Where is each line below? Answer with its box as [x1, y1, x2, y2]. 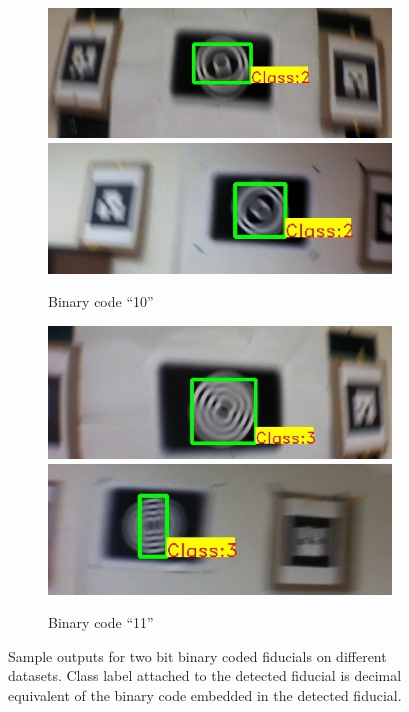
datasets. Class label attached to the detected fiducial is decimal [8, 665, 402, 686]
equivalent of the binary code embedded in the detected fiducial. [8, 684, 402, 705]
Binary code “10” [48, 291, 154, 312]
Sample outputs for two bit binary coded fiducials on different [8, 645, 387, 666]
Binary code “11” [48, 612, 154, 633]
